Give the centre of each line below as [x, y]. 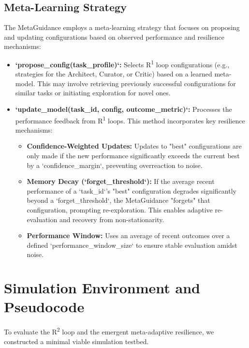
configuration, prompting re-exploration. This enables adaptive [120, 210]
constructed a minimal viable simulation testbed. [76, 341]
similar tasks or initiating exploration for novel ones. [93, 93]
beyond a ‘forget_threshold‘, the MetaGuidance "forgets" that [118, 200]
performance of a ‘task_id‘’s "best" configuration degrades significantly [132, 190]
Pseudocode [44, 307]
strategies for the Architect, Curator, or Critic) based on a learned [114, 74]
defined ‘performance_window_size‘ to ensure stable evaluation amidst [132, 245]
